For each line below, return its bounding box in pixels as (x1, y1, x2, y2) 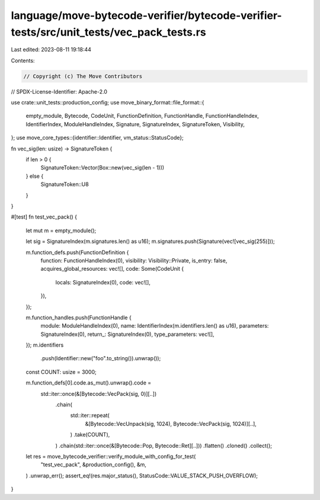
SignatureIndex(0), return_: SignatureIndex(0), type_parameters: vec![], (40, 331, 215, 338)
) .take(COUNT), (70, 431, 110, 438)
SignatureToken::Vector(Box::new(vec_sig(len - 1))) (40, 164, 165, 171)
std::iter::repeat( (70, 412, 110, 419)
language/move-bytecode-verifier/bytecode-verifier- (11, 9, 282, 22)
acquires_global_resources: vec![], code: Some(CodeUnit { (40, 265, 184, 273)
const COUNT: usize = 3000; (25, 368, 97, 376)
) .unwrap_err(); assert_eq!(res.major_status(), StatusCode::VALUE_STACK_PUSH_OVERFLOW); (25, 472, 258, 479)
